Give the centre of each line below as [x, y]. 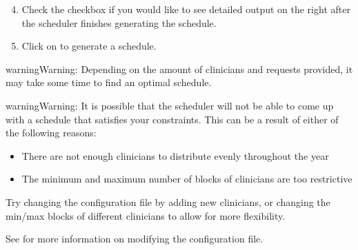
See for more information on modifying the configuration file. [135, 239]
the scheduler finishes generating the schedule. [119, 22]
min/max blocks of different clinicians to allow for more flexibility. [146, 215]
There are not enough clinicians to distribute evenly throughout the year [175, 155]
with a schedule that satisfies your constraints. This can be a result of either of [172, 119]
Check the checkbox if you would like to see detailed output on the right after [186, 9]
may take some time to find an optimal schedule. [109, 82]
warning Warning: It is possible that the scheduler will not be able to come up [170, 105]
